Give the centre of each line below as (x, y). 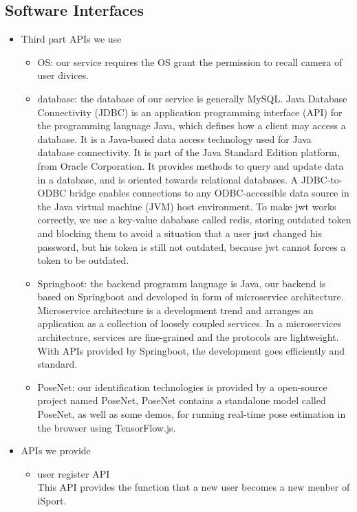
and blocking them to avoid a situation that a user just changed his (180, 233)
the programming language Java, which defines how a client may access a (192, 125)
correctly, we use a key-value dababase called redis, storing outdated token (194, 220)
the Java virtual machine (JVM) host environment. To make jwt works (187, 206)
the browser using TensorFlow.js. (107, 427)
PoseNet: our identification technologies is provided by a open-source (182, 387)
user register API (74, 473)
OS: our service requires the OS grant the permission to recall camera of (190, 62)
